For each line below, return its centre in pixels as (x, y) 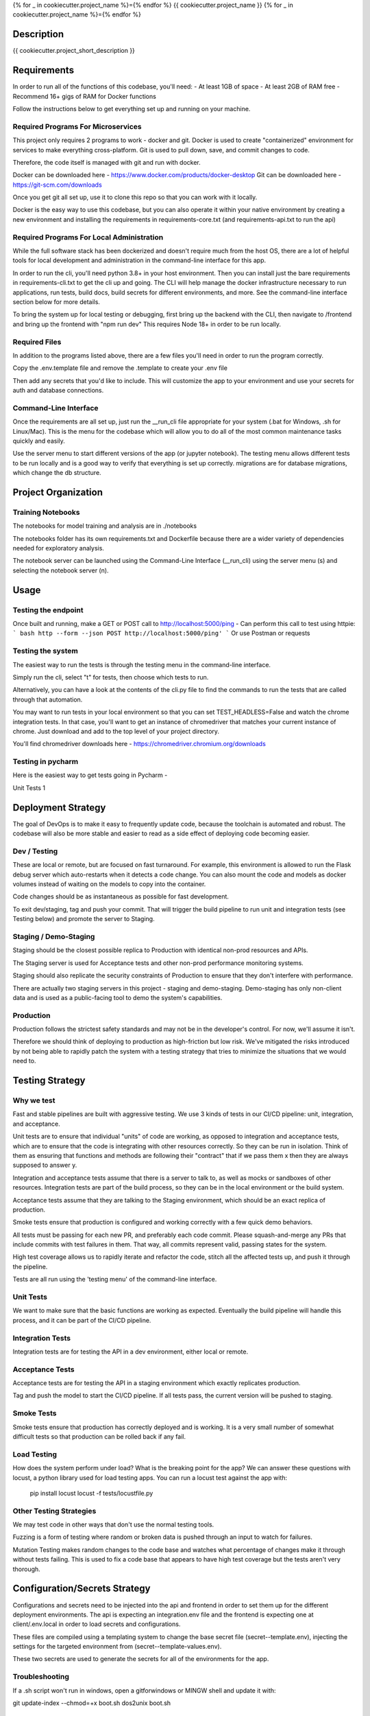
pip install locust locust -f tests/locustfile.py (91, 1493)
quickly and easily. (39, 441)
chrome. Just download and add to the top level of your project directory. (116, 731)
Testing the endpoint (48, 610)
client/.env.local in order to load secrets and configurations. (97, 1624)
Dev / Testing (35, 851)
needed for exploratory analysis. (58, 548)
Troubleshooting (41, 1677)
